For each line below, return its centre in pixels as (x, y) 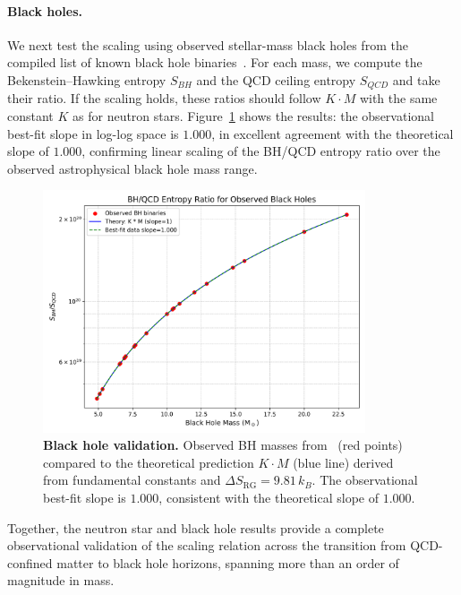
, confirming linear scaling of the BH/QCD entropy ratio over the (261, 151)
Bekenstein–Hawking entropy (87, 79)
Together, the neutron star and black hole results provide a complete (196, 527)
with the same (398, 98)
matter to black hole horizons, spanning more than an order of (228, 562)
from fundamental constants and (132, 480)
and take (416, 79)
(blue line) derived (343, 462)
